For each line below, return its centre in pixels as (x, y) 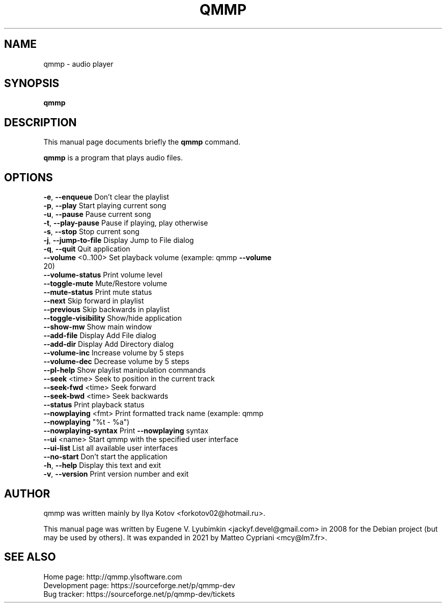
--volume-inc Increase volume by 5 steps (114, 353)
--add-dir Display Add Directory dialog (109, 344)
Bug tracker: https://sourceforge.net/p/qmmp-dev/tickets (139, 594)
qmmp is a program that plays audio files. (113, 158)
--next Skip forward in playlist (94, 301)
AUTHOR (27, 493)
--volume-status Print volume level (103, 275)
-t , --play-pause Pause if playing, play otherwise (126, 223)
